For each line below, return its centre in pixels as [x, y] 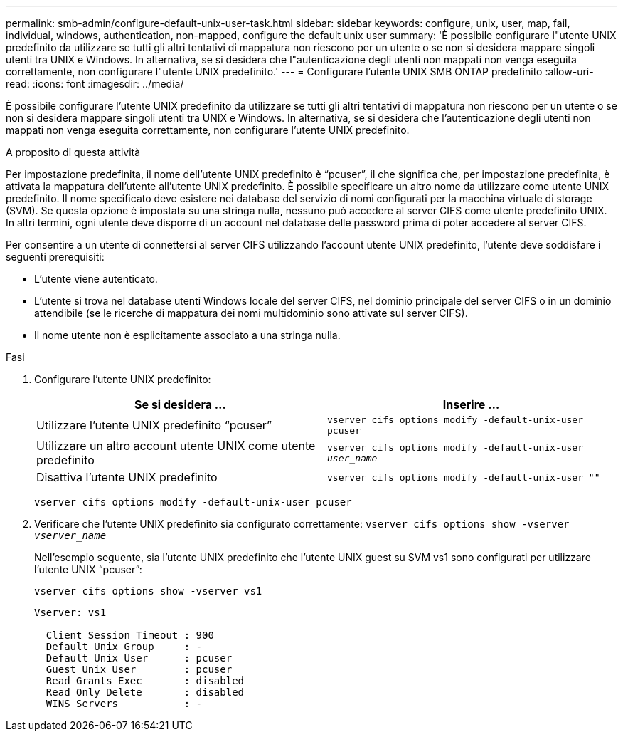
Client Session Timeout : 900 [130, 635]
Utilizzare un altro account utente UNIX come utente [176, 446]
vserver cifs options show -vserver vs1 [148, 591]
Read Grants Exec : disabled [145, 681]
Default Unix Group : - [124, 647]
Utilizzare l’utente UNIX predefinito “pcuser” [154, 425]
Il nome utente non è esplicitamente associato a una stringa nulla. [187, 335]
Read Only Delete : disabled [145, 692]
